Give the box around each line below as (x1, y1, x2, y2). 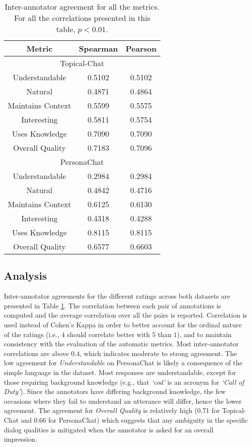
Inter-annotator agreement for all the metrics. (4, 1, 160, 12)
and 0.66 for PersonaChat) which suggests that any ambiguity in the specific (20, 414, 248, 425)
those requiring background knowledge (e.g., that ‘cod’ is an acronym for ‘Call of (4, 376, 244, 387)
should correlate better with (67, 329, 150, 339)
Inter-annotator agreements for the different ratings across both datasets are (4, 291, 231, 301)
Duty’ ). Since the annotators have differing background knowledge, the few (4, 386, 226, 396)
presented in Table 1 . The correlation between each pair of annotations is (4, 300, 221, 310)
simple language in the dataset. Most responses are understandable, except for (4, 367, 236, 377)
